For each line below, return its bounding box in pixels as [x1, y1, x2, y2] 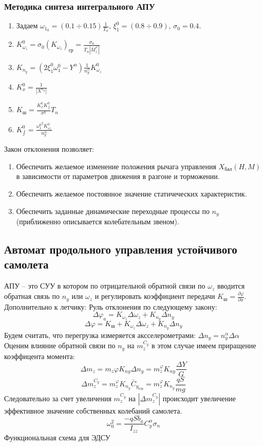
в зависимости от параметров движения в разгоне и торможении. [16, 171, 220, 182]
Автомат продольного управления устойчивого [4, 241, 237, 257]
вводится [217, 280, 245, 291]
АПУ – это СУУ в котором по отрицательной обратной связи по [4, 280, 205, 291]
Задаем [16, 20, 38, 31]
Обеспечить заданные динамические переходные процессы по [16, 205, 210, 216]
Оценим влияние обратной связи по [4, 340, 116, 351]
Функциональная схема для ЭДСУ [4, 432, 110, 442]
